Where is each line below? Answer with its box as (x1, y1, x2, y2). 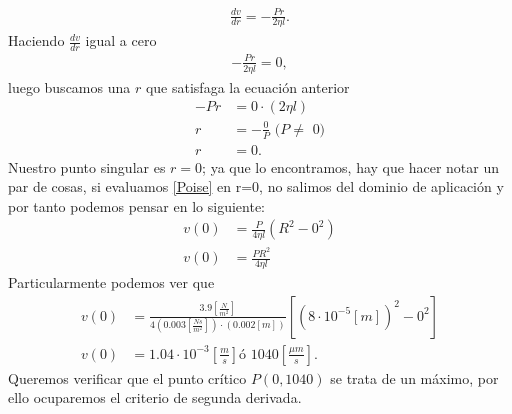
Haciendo (8, 30, 65, 51)
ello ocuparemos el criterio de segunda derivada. (8, 387, 302, 408)
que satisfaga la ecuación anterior (145, 76, 350, 97)
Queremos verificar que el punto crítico (8, 367, 247, 388)
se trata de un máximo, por (330, 367, 499, 388)
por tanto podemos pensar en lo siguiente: (8, 195, 265, 216)
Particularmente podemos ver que (8, 272, 215, 293)
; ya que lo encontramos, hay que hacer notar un (202, 156, 499, 177)
